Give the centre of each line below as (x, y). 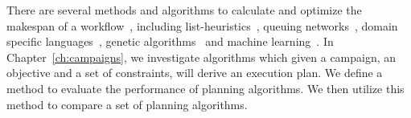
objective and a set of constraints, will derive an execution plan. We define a (195, 73)
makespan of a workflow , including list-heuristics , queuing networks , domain (202, 25)
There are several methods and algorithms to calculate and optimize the (184, 10)
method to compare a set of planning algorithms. (127, 104)
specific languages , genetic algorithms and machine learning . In (170, 41)
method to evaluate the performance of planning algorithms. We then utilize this (205, 88)
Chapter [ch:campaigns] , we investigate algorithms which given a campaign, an (201, 57)
